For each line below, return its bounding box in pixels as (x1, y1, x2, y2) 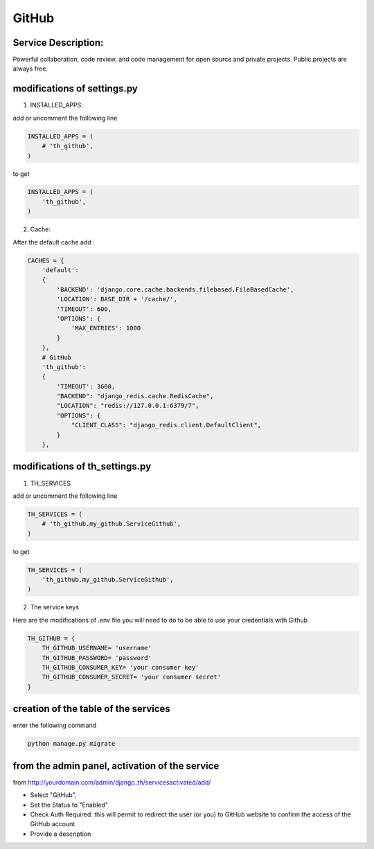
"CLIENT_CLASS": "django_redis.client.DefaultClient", (71, 421, 262, 429)
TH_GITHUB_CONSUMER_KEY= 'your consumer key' (42, 663, 199, 671)
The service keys (30, 603, 80, 611)
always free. (12, 64, 48, 73)
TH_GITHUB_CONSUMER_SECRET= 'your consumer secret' (42, 673, 222, 681)
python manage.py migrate (27, 740, 116, 748)
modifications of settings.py (12, 83, 138, 95)
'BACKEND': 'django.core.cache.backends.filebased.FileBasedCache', (56, 285, 294, 294)
